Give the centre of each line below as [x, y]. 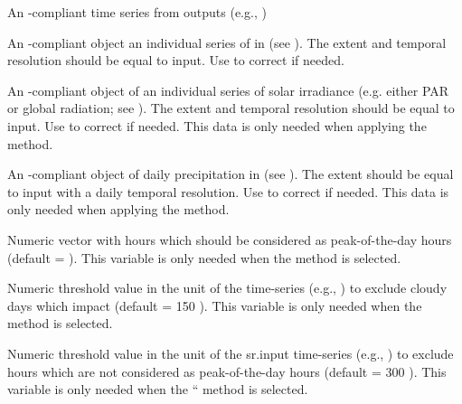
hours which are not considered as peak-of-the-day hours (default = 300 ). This [227, 371]
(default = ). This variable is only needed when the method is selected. [204, 257]
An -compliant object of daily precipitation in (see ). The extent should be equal [231, 174]
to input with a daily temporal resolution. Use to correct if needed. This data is [228, 191]
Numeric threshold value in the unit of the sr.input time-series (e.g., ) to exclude [231, 353]
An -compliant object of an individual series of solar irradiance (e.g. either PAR [228, 90]
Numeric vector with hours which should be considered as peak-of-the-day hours [230, 239]
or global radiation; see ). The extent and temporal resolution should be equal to [231, 108]
